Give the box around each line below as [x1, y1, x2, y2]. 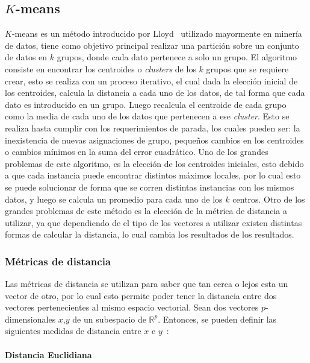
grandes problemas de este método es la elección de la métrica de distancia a [5, 204, 288, 217]
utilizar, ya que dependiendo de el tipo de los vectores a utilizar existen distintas [5, 216, 302, 229]
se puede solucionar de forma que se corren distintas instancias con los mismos [5, 180, 294, 193]
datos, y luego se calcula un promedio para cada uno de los [5, 192, 223, 205]
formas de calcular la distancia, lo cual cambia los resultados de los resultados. [5, 228, 294, 241]
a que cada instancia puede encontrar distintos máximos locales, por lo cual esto [5, 169, 301, 181]
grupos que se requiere [206, 62, 289, 75]
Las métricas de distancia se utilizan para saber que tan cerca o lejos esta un [5, 277, 288, 290]
